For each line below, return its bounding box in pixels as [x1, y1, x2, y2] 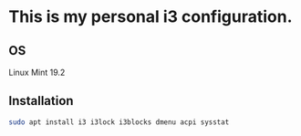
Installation [8, 93, 74, 109]
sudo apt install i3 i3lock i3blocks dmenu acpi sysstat [8, 117, 230, 127]
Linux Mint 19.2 [8, 67, 66, 78]
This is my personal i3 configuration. [8, 6, 293, 27]
